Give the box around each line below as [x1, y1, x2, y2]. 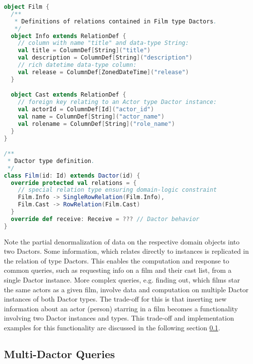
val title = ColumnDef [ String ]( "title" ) [18, 47, 151, 54]
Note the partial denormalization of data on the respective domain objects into [4, 236, 240, 246]
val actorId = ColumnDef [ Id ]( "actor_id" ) [18, 106, 154, 113]
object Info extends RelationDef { [11, 32, 126, 40]
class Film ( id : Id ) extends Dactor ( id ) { [4, 172, 140, 179]
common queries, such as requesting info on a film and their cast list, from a [4, 265, 232, 275]
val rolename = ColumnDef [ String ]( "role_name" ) [18, 120, 175, 127]
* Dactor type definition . [7, 157, 95, 164]
